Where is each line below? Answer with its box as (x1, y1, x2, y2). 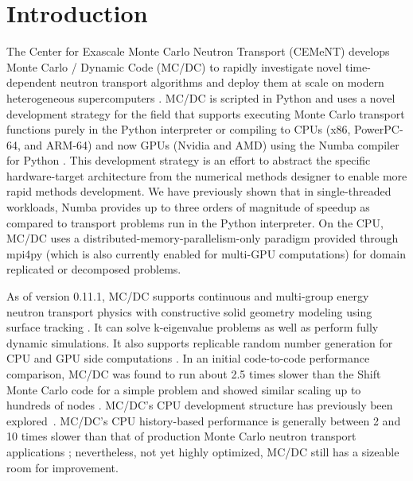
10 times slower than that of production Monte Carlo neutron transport (6, 428, 357, 444)
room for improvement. (6, 459, 119, 475)
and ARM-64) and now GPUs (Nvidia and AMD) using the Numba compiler (24, 136, 399, 153)
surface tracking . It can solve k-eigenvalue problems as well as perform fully (6, 319, 379, 336)
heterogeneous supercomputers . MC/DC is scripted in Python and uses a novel (6, 89, 395, 106)
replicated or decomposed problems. (6, 261, 181, 277)
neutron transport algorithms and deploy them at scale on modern (60, 74, 384, 91)
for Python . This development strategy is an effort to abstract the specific (6, 152, 371, 169)
